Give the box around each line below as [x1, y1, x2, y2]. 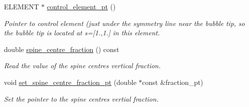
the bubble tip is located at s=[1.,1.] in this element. [4, 27, 160, 38]
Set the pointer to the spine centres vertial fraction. [4, 93, 159, 104]
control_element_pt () [47, 1, 116, 11]
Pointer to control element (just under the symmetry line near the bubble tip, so [4, 18, 245, 28]
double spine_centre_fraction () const [4, 44, 119, 54]
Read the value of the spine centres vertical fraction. [4, 60, 161, 71]
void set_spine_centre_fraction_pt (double [4, 77, 137, 87]
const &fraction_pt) [142, 77, 204, 87]
